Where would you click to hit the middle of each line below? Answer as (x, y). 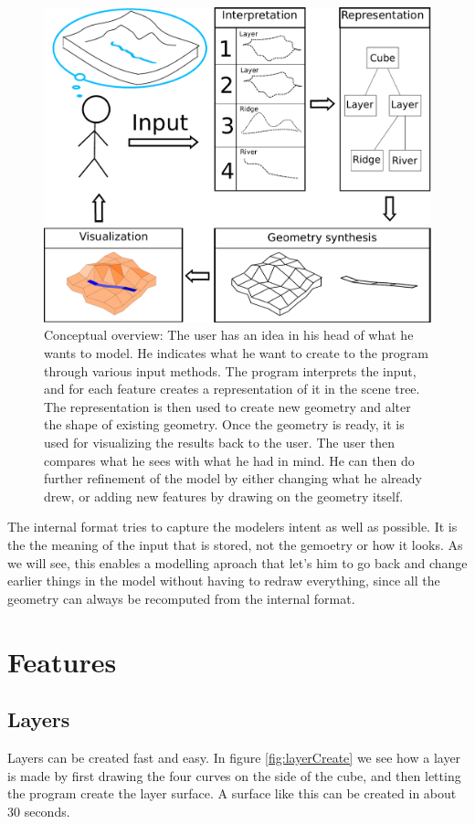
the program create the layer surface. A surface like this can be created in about (232, 793)
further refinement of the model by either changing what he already (233, 478)
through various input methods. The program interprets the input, (230, 370)
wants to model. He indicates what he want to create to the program (236, 353)
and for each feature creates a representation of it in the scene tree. (232, 389)
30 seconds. (39, 811)
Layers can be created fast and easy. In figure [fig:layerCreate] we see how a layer (234, 757)
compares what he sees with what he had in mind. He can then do (229, 460)
